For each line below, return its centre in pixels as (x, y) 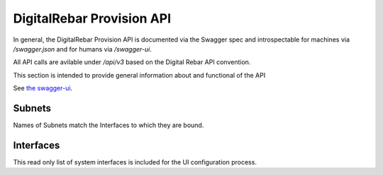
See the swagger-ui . (43, 88)
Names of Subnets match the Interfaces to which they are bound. (109, 125)
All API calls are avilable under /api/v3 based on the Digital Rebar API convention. (132, 62)
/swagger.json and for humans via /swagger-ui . (83, 49)
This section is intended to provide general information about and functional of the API (139, 75)
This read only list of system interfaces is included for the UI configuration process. (135, 162)
